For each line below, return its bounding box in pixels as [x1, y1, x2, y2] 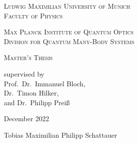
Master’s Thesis [4, 52, 53, 63]
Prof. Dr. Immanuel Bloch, [4, 78, 86, 88]
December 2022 [4, 113, 49, 124]
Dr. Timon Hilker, [4, 88, 59, 98]
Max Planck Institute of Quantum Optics [4, 27, 134, 37]
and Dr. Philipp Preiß [4, 97, 70, 107]
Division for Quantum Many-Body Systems [4, 36, 135, 46]
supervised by [4, 68, 45, 79]
